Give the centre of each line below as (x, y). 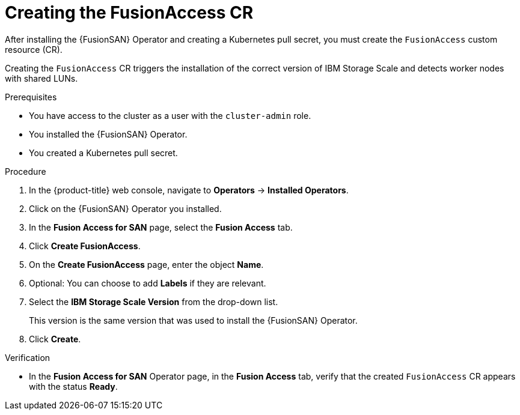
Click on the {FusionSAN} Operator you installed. (125, 208)
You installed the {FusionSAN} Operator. (108, 134)
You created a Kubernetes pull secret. (103, 153)
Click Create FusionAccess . (85, 246)
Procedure (26, 171)
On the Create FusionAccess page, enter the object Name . (146, 264)
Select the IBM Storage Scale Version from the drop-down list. (154, 301)
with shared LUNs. (41, 78)
